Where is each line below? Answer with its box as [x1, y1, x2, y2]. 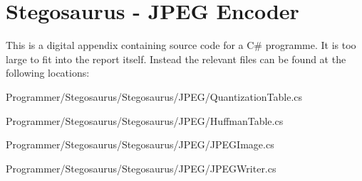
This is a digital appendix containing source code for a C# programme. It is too [6, 38, 356, 53]
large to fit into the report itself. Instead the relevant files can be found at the [6, 51, 346, 66]
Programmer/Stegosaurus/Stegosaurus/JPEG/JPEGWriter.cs [6, 160, 276, 175]
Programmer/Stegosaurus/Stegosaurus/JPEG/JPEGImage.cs [6, 137, 274, 152]
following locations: [6, 65, 90, 80]
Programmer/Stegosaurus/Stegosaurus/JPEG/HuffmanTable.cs [6, 113, 284, 128]
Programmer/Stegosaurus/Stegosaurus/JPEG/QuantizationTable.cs [6, 89, 303, 104]
